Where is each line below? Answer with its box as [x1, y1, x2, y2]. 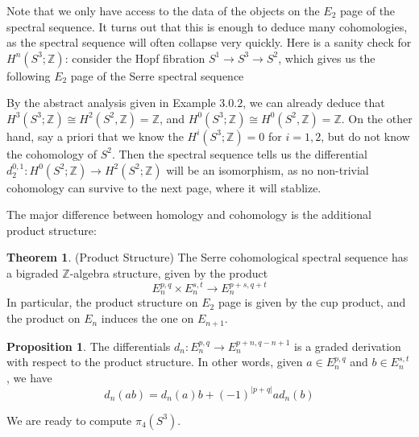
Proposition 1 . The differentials [6, 337, 171, 354]
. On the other [341, 109, 413, 126]
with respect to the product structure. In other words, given [6, 353, 303, 370]
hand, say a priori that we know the [6, 127, 184, 144]
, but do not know [321, 127, 410, 144]
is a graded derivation [294, 337, 401, 354]
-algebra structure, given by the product [69, 264, 268, 281]
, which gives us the [278, 49, 375, 66]
